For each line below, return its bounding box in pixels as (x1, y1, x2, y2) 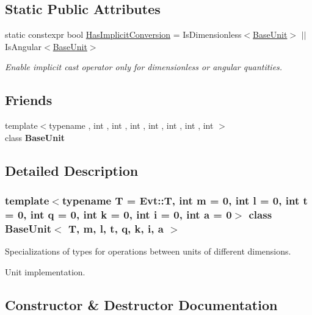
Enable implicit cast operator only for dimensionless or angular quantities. (5, 60, 283, 73)
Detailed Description (5, 161, 139, 179)
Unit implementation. (5, 265, 85, 278)
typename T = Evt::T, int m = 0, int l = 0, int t (62, 193, 308, 208)
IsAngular (5, 40, 42, 52)
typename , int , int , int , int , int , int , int (49, 119, 214, 132)
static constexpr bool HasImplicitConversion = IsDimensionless (5, 28, 242, 41)
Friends (5, 90, 53, 109)
